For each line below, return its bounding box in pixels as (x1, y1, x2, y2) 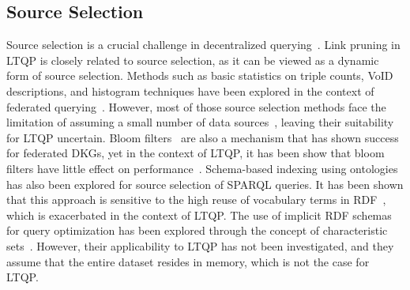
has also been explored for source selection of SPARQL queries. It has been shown (6, 175, 404, 192)
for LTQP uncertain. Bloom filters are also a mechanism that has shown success (6, 129, 399, 145)
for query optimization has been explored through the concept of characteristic (6, 222, 388, 239)
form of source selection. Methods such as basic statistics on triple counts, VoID (6, 67, 393, 84)
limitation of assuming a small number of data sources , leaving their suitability (6, 114, 394, 130)
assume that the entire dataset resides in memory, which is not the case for (6, 253, 370, 269)
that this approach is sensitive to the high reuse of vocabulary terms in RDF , (6, 191, 386, 208)
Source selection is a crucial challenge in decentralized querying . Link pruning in (6, 36, 401, 53)
